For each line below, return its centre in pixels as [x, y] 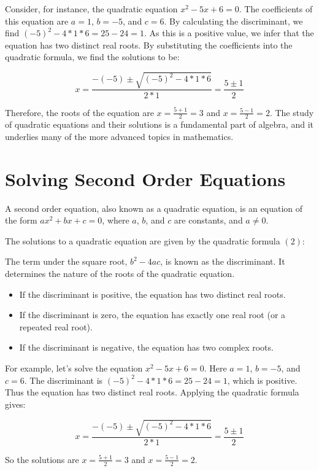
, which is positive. [262, 380]
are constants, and [208, 220]
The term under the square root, [66, 261]
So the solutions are [42, 459]
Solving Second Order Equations [145, 178]
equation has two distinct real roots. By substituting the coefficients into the [149, 45]
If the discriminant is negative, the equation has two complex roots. [146, 347]
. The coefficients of [276, 9]
